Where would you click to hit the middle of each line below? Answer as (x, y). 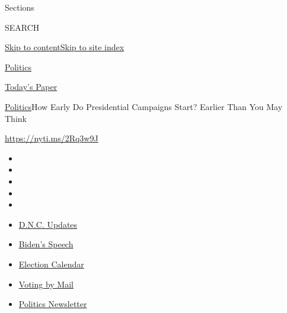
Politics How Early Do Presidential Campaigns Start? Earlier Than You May (144, 106)
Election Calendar (51, 264)
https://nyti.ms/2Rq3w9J (52, 138)
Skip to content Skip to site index (65, 47)
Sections (20, 7)
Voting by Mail (46, 284)
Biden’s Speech (46, 244)
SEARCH (22, 27)
